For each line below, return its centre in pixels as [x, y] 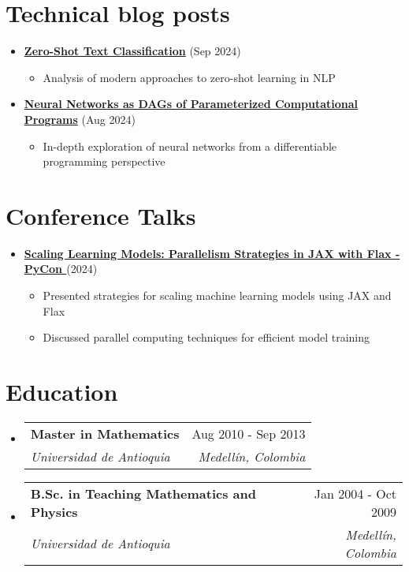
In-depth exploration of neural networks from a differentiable [190, 146]
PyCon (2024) [61, 269]
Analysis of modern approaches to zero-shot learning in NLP [189, 77]
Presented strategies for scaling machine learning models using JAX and [217, 295]
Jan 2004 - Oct [355, 493]
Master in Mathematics [105, 433]
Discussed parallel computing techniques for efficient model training [206, 337]
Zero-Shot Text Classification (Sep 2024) [132, 51]
